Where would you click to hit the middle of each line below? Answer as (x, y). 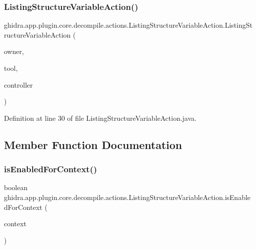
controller (19, 84)
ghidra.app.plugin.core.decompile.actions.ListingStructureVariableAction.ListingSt (128, 25)
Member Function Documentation (93, 144)
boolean (16, 187)
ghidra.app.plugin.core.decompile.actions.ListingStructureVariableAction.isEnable (127, 197)
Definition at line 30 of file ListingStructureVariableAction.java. (100, 118)
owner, (14, 51)
